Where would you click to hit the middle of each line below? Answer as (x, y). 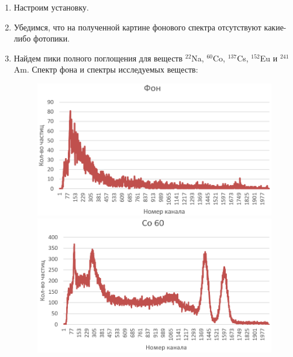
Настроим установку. (51, 7)
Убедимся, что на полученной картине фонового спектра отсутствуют (137, 27)
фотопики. (52, 38)
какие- (275, 27)
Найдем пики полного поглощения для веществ (98, 58)
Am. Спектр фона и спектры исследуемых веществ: (106, 69)
